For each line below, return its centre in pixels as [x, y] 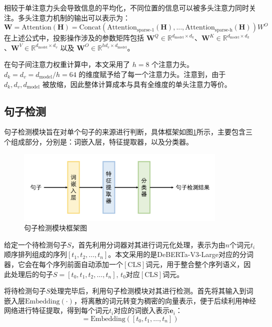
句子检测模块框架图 [55, 228]
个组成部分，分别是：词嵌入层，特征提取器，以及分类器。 [98, 141]
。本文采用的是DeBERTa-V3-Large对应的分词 [181, 254]
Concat [90, 28]
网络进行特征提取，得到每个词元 [56, 310]
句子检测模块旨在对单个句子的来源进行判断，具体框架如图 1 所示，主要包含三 [128, 132]
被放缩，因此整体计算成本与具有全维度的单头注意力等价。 [137, 84]
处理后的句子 [32, 274]
